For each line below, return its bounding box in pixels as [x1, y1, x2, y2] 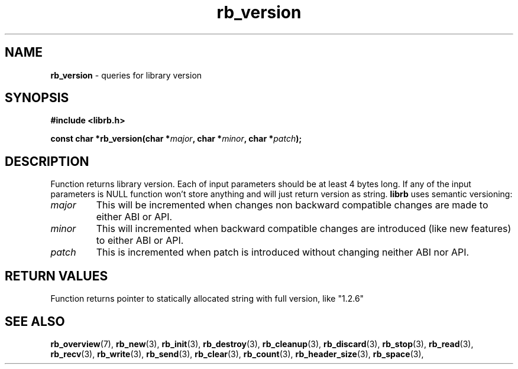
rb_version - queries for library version [50, 70, 202, 80]
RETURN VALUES [5, 268, 108, 283]
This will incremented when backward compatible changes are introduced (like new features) [96, 223, 511, 235]
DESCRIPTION [5, 154, 89, 169]
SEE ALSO [5, 314, 65, 329]
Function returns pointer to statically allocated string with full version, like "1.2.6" [50, 293, 364, 304]
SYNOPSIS [5, 90, 69, 106]
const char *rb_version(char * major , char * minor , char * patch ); [50, 133, 302, 144]
